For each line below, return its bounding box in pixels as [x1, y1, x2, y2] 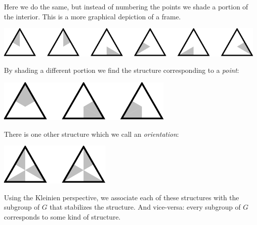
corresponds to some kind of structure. [4, 211, 121, 222]
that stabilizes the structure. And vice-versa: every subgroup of [49, 202, 241, 212]
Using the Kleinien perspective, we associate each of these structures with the [4, 192, 239, 202]
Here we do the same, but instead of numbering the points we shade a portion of [4, 1, 248, 11]
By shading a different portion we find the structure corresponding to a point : [4, 65, 239, 75]
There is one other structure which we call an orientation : [4, 128, 179, 139]
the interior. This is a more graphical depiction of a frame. [4, 11, 181, 21]
